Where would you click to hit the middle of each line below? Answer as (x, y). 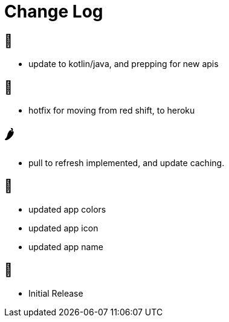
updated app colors (67, 209)
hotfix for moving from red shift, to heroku (112, 111)
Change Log (54, 11)
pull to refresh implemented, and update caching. (127, 163)
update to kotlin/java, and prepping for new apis (124, 64)
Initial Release (56, 293)
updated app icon (63, 228)
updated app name (66, 246)
